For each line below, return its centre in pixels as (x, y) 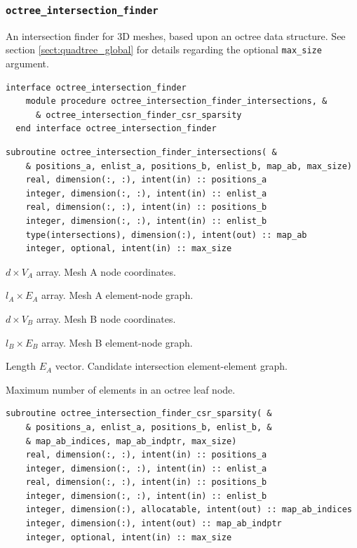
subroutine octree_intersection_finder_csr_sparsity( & (139, 414)
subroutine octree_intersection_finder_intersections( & (141, 152)
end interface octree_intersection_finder (116, 129)
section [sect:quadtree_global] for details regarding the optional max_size (164, 49)
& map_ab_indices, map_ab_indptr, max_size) (131, 441)
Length (21, 366)
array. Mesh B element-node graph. (117, 342)
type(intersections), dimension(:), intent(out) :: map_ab (166, 235)
